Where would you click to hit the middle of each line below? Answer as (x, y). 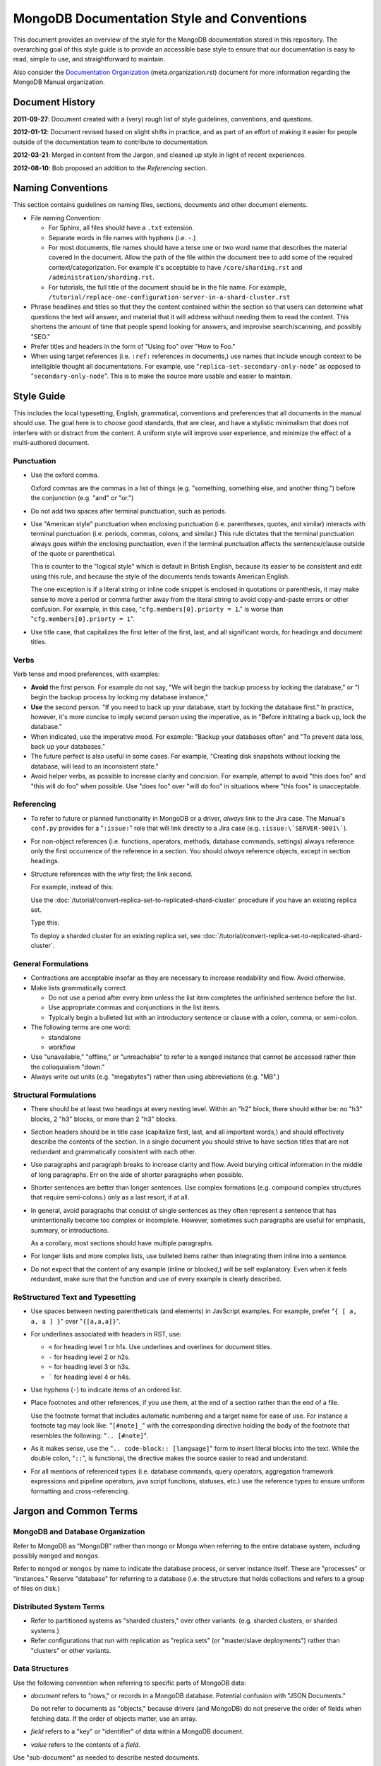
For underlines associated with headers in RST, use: (106, 1334)
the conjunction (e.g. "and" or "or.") (82, 498)
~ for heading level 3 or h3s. (89, 1367)
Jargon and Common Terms (75, 1511)
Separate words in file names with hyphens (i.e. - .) (122, 237)
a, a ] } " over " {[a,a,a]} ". (75, 1321)
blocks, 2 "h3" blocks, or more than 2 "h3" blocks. (104, 1119)
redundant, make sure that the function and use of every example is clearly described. (156, 1279)
